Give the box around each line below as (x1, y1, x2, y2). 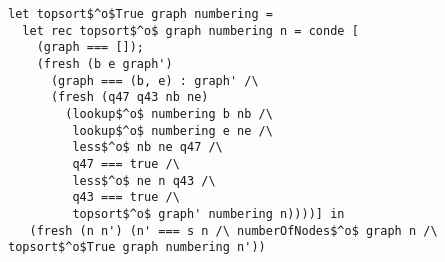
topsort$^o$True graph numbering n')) (8, 240, 266, 255)
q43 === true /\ (72, 190, 180, 205)
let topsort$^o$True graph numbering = (8, 7, 273, 21)
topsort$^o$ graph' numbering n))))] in (72, 206, 345, 221)
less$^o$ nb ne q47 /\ (72, 140, 223, 155)
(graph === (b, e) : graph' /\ (50, 73, 259, 88)
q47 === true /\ (72, 156, 180, 171)
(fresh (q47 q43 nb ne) (50, 90, 209, 105)
